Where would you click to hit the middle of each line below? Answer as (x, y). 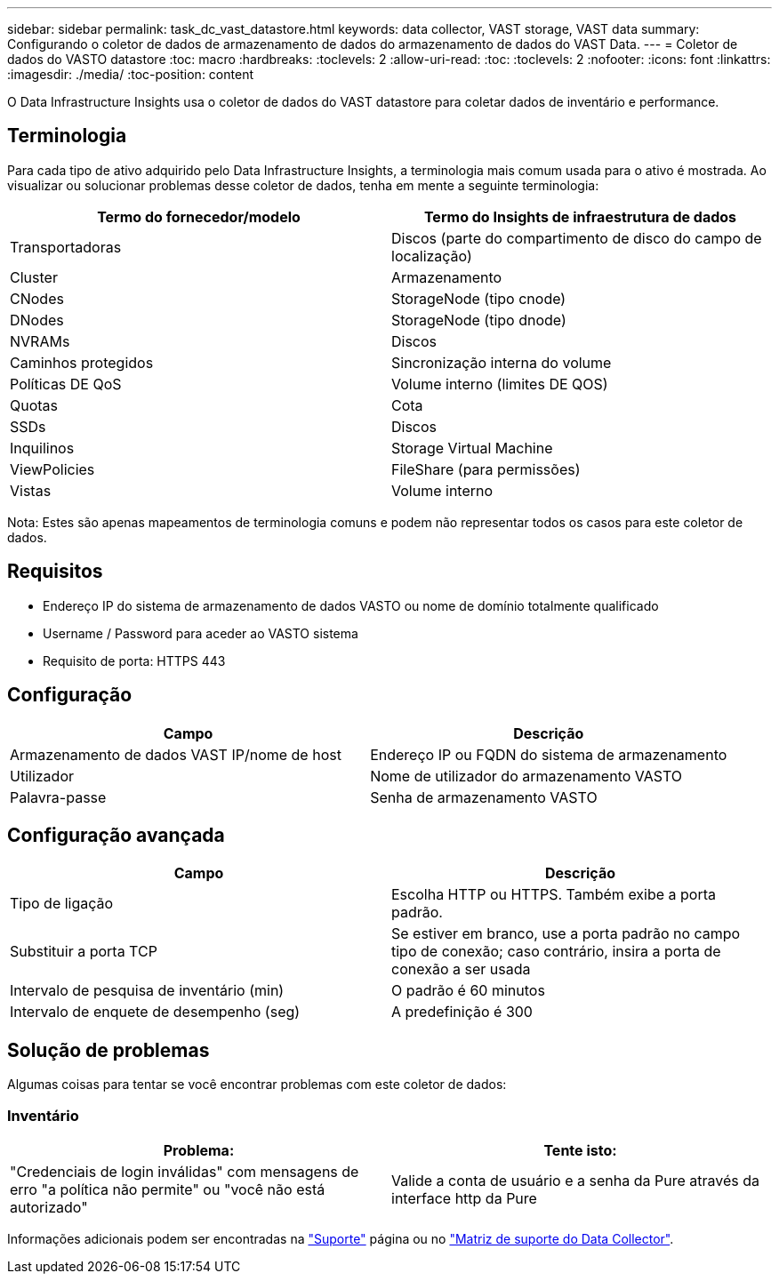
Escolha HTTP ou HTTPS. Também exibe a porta (554, 895)
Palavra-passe (58, 797)
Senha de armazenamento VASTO (484, 797)
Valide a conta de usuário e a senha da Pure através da (575, 1180)
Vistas (31, 490)
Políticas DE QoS (66, 384)
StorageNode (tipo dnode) (479, 320)
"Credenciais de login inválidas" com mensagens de (185, 1171)
